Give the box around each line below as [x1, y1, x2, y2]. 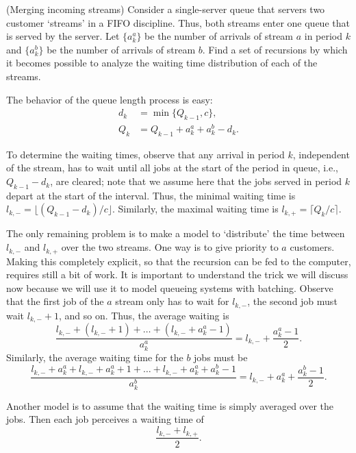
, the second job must [247, 294, 338, 308]
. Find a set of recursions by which [202, 42, 348, 56]
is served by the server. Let [6, 29, 120, 43]
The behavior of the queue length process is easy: [6, 92, 213, 106]
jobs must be [194, 350, 248, 364]
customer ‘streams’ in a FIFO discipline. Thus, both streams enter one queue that [6, 15, 350, 29]
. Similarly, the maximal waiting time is [112, 201, 279, 216]
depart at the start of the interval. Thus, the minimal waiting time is [6, 188, 296, 202]
